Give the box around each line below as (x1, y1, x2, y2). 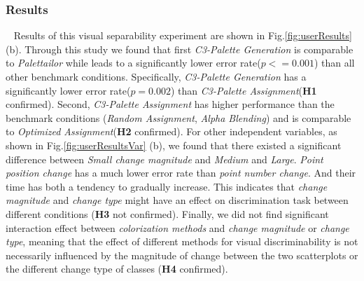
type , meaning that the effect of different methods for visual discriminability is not (6, 234, 358, 249)
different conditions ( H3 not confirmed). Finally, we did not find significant (6, 206, 329, 221)
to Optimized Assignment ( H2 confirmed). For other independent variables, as (6, 124, 337, 139)
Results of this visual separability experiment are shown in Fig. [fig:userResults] (13, 28, 352, 43)
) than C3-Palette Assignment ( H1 (171, 83, 317, 97)
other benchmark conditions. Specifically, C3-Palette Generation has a (6, 69, 307, 83)
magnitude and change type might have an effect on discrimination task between (6, 193, 349, 207)
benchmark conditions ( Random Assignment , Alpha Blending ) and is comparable (6, 110, 351, 125)
